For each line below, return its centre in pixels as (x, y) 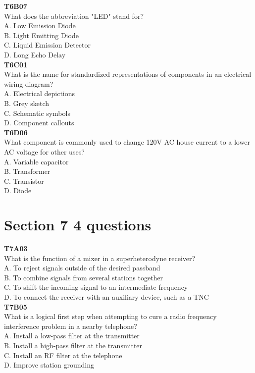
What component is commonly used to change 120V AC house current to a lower (127, 142)
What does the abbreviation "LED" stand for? (74, 16)
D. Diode (18, 190)
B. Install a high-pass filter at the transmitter (73, 345)
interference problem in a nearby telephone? (71, 326)
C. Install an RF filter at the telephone (63, 355)
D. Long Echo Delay (35, 54)
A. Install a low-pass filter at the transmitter (72, 336)
